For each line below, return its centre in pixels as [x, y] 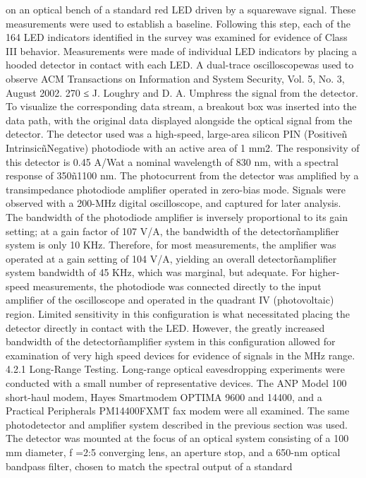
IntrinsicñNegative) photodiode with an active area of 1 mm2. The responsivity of [183, 147]
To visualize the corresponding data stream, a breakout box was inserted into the [181, 106]
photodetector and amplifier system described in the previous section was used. [177, 424]
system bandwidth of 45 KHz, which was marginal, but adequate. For [156, 272]
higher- [324, 272]
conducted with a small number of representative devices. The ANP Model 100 [176, 383]
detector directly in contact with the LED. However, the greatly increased [165, 327]
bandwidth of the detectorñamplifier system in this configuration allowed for [171, 341]
